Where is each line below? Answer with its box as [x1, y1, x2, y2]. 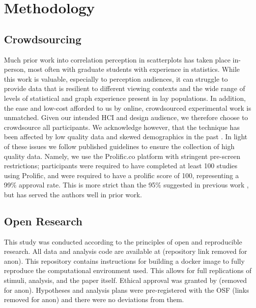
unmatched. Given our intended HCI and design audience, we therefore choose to [4, 112, 248, 123]
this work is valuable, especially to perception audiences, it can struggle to [4, 73, 228, 84]
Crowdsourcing [4, 31, 82, 46]
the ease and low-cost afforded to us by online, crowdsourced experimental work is [4, 102, 251, 113]
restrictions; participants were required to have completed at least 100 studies [4, 160, 238, 171]
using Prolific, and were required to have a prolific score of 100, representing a [4, 170, 239, 180]
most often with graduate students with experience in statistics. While [28, 64, 240, 74]
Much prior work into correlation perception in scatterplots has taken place [4, 54, 230, 64]
